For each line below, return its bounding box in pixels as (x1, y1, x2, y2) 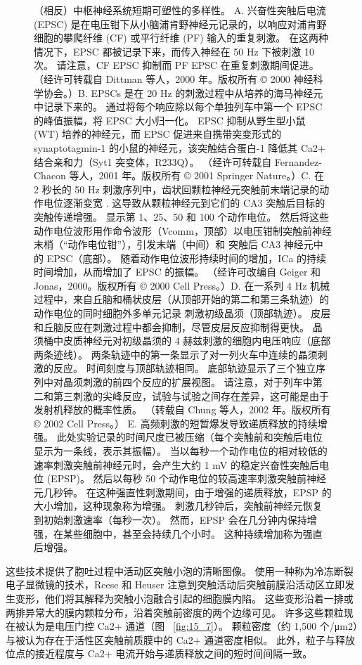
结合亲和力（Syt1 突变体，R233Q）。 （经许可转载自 (34, 154, 272, 169)
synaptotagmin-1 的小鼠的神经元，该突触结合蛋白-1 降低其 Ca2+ (34, 140, 326, 155)
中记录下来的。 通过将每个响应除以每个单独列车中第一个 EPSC (34, 99, 323, 114)
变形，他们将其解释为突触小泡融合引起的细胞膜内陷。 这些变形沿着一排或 (15, 590, 354, 605)
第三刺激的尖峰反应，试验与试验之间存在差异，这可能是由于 (53, 388, 329, 403)
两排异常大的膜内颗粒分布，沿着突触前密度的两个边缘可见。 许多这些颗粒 (6, 605, 344, 619)
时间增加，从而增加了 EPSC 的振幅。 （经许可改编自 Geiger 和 (34, 264, 321, 279)
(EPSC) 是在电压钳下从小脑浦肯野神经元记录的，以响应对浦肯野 (34, 16, 327, 31)
